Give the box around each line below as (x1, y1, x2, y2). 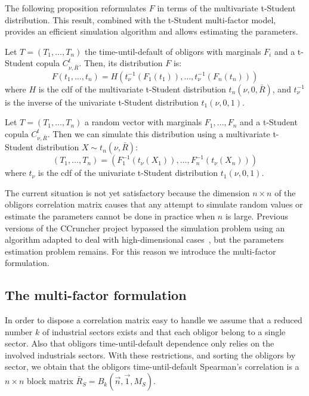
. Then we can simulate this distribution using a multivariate (47, 127, 270, 140)
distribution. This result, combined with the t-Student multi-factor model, (5, 13, 276, 26)
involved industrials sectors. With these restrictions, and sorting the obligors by (5, 348, 296, 361)
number (5, 325, 33, 338)
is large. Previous (225, 209, 288, 222)
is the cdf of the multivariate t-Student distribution (38, 82, 226, 95)
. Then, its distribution (79, 57, 163, 69)
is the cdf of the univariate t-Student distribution (38, 166, 218, 179)
